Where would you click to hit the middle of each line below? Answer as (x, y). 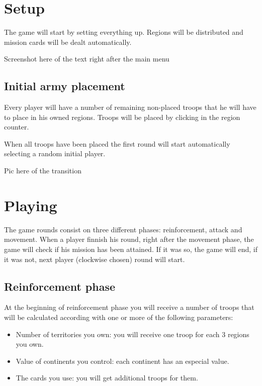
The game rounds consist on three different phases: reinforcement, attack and (123, 229)
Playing (31, 205)
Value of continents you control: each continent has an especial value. (122, 361)
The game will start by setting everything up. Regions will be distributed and (124, 32)
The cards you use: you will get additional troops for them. (107, 378)
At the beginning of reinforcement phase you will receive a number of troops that (129, 307)
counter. (17, 127)
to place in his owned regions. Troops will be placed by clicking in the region (122, 117)
